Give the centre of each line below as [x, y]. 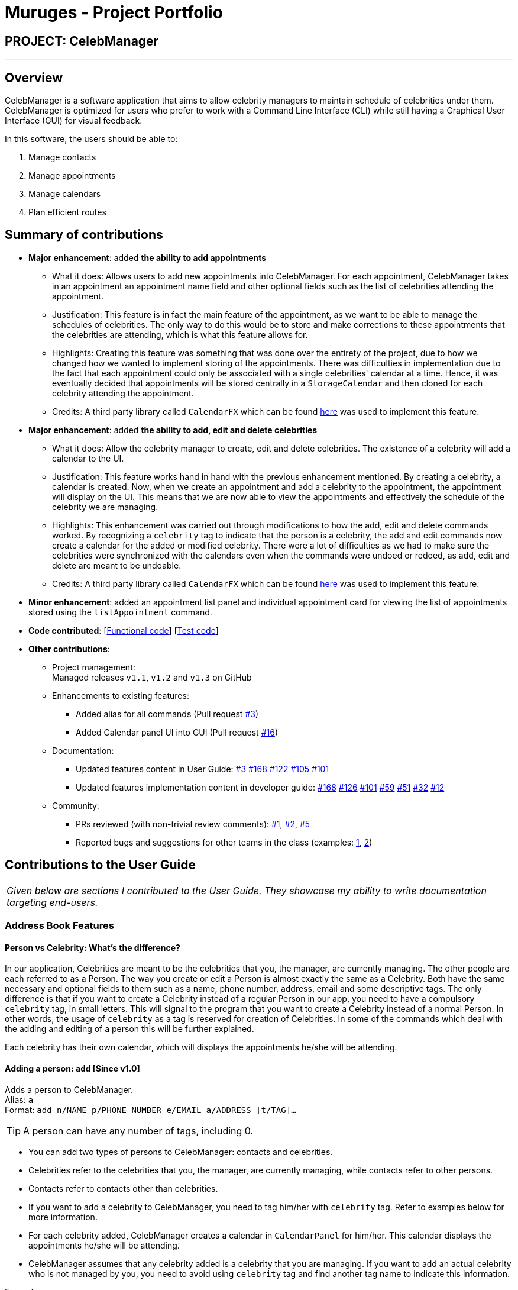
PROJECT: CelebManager [82, 41]
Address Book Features [59, 926]
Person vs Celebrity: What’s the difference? [93, 947]
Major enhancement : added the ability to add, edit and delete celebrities [173, 430]
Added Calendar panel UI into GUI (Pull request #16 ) [177, 732]
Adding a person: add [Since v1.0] [72, 1068]
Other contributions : [69, 649]
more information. [63, 1217]
